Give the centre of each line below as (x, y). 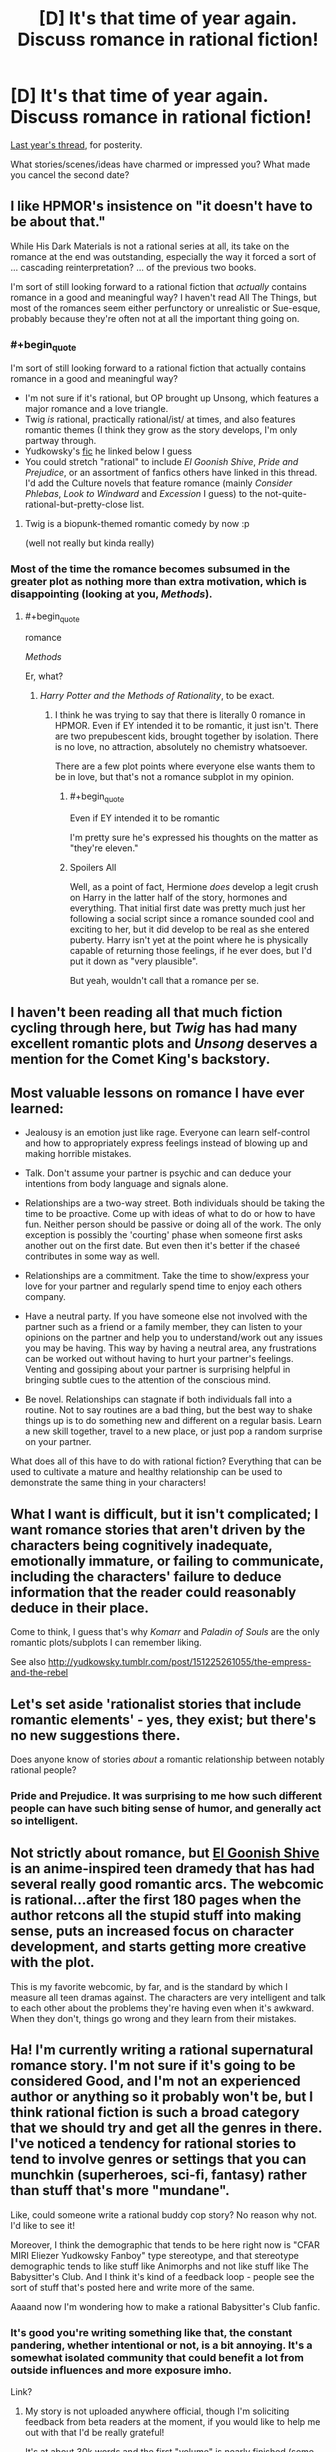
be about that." (58, 222)
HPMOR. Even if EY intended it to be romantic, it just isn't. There (186, 726)
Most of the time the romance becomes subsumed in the (150, 569)
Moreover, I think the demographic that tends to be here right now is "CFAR (165, 2244)
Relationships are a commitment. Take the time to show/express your (167, 1276)
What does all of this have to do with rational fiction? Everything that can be (166, 1461)
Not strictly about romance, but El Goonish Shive (165, 1853)
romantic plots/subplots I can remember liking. (106, 1643)
